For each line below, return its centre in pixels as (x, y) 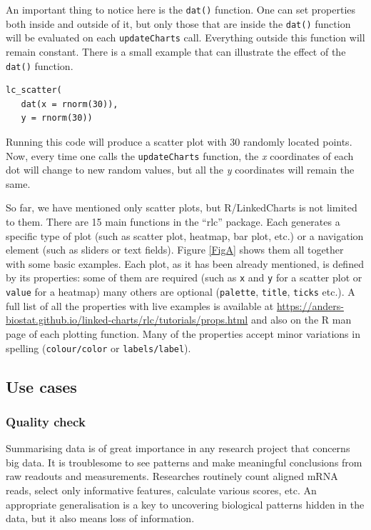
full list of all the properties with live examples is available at (140, 305)
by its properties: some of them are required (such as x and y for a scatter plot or (184, 277)
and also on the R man (301, 320)
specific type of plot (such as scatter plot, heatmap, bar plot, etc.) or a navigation (185, 235)
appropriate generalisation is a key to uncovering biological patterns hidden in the (185, 504)
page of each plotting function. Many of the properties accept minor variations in (183, 333)
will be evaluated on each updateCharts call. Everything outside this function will (185, 37)
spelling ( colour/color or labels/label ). (98, 347)
